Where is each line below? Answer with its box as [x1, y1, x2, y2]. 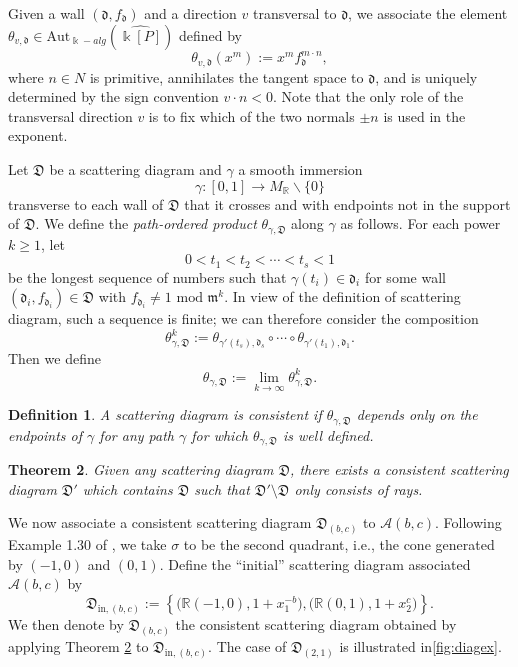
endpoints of [8, 424, 83, 445]
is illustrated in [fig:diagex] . [339, 635, 502, 656]
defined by [178, 24, 242, 45]
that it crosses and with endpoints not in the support [184, 193, 511, 214]
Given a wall [8, 3, 85, 23]
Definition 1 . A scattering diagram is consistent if [8, 404, 322, 425]
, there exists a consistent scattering [290, 459, 509, 480]
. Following [434, 512, 502, 533]
